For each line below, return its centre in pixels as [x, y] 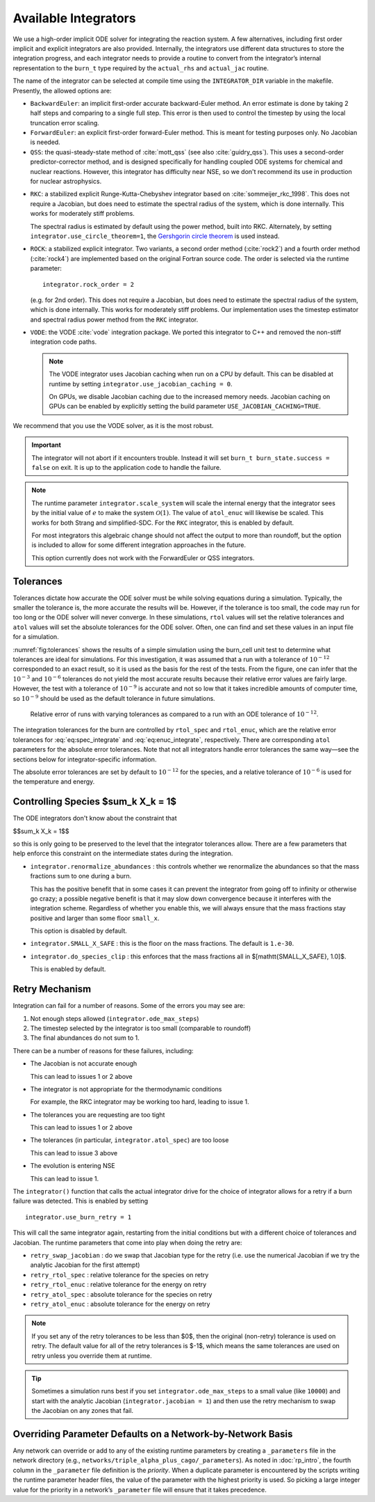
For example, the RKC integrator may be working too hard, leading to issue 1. [140, 1102]
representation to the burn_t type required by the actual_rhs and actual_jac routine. [141, 68]
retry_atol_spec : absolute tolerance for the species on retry [121, 1294]
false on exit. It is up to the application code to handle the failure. [126, 467]
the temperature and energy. [54, 782]
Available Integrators [74, 18]
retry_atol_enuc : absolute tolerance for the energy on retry [120, 1304]
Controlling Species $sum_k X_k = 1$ [95, 801]
